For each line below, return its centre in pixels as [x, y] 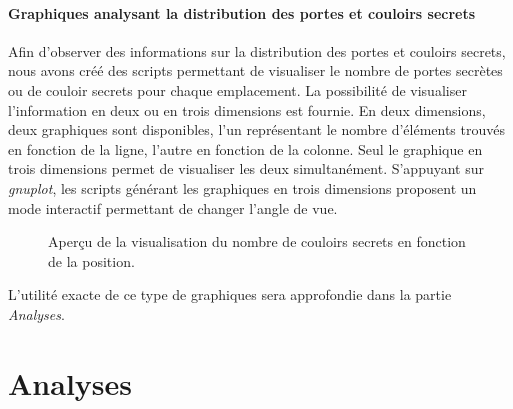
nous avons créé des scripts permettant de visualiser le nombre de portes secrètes [255, 70]
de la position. [91, 260]
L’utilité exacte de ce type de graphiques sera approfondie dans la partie [230, 294]
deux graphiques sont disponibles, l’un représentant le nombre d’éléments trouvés [256, 129]
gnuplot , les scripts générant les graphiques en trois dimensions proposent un [242, 187]
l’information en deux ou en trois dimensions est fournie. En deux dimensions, [247, 109]
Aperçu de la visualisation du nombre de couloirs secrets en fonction [257, 241]
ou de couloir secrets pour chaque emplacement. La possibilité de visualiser [237, 89]
